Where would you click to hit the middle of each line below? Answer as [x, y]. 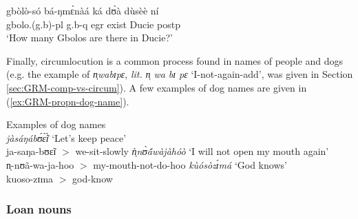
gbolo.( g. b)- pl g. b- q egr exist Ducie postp [93, 24]
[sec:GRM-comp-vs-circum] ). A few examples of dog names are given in [157, 87]
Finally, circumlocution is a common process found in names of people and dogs [175, 60]
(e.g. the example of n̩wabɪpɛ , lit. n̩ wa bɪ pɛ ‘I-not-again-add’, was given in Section [180, 74]
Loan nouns [39, 209]
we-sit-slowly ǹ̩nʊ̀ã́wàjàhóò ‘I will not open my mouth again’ [202, 151]
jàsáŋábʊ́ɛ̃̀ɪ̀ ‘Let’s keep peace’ [66, 137]
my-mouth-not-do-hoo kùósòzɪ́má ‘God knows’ [190, 164]
